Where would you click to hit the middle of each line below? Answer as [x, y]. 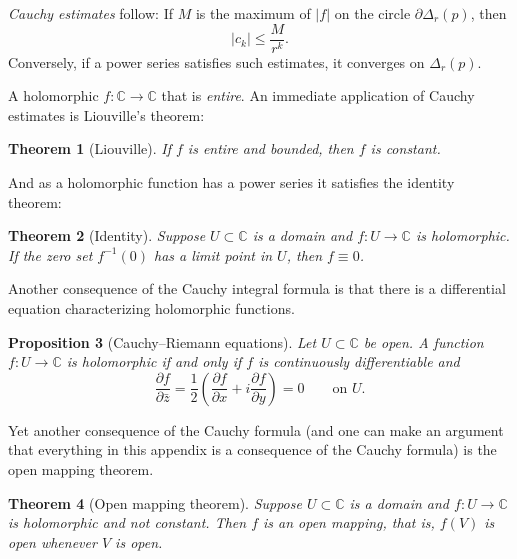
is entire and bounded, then [270, 148]
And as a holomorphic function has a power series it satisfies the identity [231, 182]
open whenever [52, 541]
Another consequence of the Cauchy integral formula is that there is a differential [257, 288]
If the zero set [50, 254]
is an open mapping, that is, [349, 522]
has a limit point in [213, 254]
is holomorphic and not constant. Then [127, 522]
